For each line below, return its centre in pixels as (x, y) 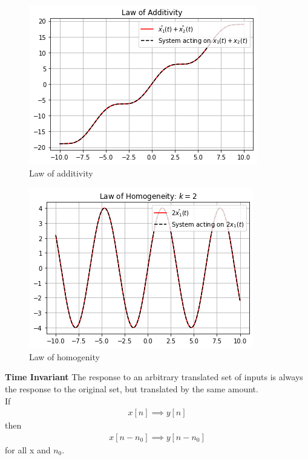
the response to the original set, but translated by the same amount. (132, 388)
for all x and (28, 449)
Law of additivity (61, 173)
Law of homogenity (64, 356)
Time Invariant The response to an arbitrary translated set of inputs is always (154, 377)
